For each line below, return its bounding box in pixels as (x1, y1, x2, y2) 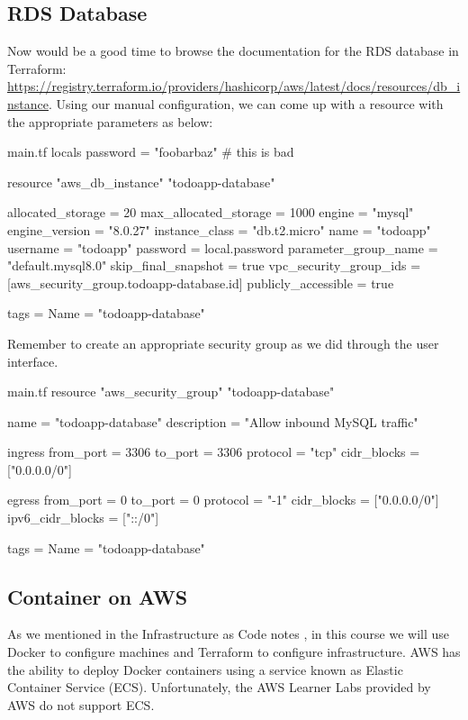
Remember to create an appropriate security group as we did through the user (7, 333, 439, 352)
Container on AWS (7, 582, 188, 610)
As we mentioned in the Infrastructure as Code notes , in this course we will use (7, 624, 450, 643)
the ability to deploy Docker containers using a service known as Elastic (7, 660, 403, 679)
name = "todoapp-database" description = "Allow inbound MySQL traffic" (7, 412, 418, 431)
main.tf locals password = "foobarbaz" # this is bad (7, 142, 294, 161)
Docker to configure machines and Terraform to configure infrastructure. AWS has (7, 643, 461, 661)
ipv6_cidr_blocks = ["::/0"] (7, 508, 159, 527)
